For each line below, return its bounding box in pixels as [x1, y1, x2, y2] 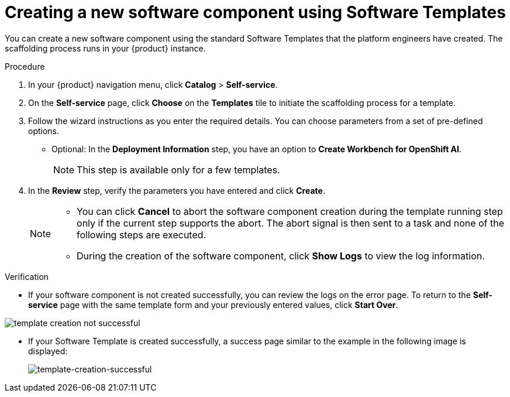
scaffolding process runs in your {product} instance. [5, 43, 206, 53]
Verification [5, 271, 49, 282]
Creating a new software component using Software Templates [5, 2, 506, 22]
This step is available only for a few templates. [77, 163, 280, 176]
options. [28, 125, 60, 136]
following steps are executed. [77, 228, 206, 241]
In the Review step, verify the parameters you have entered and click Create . [28, 185, 325, 196]
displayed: [28, 345, 68, 356]
